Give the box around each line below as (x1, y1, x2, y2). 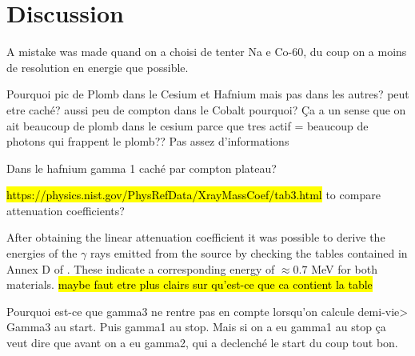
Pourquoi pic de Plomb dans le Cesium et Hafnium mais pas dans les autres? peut (6, 86, 409, 102)
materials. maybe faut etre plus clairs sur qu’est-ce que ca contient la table (6, 276, 373, 293)
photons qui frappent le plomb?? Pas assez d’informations (6, 133, 289, 150)
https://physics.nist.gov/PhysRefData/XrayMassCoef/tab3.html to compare (6, 186, 381, 203)
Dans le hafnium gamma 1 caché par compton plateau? (6, 159, 277, 176)
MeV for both (311, 260, 378, 277)
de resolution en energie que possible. (6, 58, 189, 75)
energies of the (6, 245, 78, 262)
